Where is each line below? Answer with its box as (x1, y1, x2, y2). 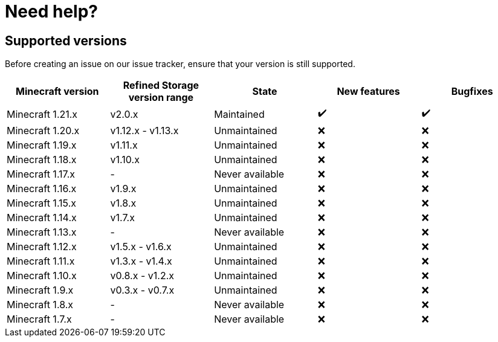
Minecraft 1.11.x (7, 255, 75, 268)
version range (128, 91, 194, 104)
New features (337, 85, 400, 98)
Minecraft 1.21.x (7, 108, 78, 120)
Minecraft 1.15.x (7, 197, 77, 210)
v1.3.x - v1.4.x (110, 255, 172, 268)
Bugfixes (451, 85, 493, 98)
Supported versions (5, 33, 127, 48)
